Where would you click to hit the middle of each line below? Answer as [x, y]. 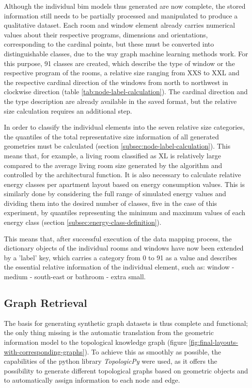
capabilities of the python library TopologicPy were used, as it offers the [111, 361]
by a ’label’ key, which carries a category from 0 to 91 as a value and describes [121, 257]
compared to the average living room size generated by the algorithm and [113, 165]
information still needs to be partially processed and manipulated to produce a [121, 15]
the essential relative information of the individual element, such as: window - [119, 267]
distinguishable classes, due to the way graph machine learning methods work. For [126, 53]
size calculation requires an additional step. [68, 110]
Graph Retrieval [46, 303]
